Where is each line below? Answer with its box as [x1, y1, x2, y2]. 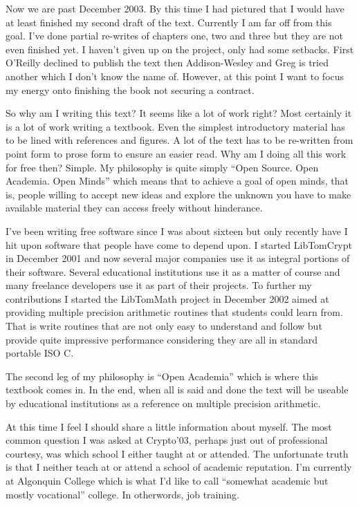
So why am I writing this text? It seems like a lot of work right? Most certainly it [6, 106, 352, 120]
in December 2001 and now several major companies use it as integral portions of [6, 251, 350, 265]
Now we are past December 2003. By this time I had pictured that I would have [6, 1, 344, 15]
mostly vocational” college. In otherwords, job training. [6, 487, 239, 501]
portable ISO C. [6, 346, 74, 360]
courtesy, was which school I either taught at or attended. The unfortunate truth [6, 446, 349, 460]
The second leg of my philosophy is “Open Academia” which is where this [6, 368, 318, 383]
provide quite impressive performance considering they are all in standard [6, 332, 317, 346]
